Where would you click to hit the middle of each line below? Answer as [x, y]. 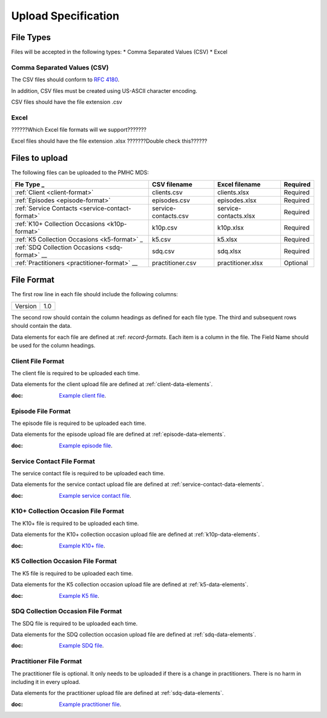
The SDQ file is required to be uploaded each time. [74, 623]
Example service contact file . [95, 495]
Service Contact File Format [53, 461]
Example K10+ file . [82, 546]
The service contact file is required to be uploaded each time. [88, 473]
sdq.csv [163, 251]
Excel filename [239, 184]
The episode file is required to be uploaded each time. [79, 423]
